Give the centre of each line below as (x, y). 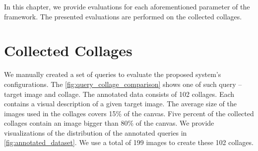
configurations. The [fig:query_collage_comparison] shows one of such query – (123, 84)
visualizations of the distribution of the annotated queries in (96, 132)
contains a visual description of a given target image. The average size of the (120, 104)
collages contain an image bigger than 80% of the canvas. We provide (109, 123)
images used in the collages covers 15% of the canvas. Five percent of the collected (129, 113)
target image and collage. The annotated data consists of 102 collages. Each (119, 94)
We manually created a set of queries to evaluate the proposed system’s (113, 74)
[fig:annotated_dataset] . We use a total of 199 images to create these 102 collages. (129, 142)
